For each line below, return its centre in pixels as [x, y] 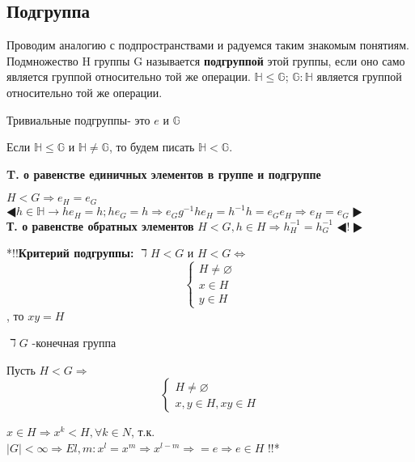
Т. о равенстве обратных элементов [100, 225]
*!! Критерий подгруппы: [70, 253]
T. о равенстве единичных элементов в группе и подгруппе [164, 174]
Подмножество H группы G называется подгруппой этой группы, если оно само [206, 60]
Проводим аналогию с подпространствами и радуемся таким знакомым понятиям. [208, 45]
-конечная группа [74, 343]
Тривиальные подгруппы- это [78, 119]
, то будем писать [152, 147]
